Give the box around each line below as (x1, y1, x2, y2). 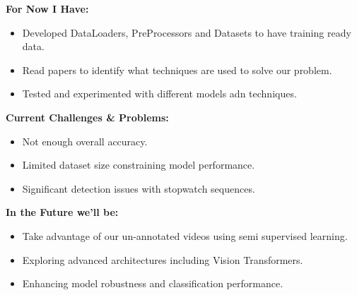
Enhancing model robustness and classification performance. (22, 276, 283, 291)
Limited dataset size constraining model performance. (22, 157, 255, 172)
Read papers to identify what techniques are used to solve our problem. (22, 62, 332, 77)
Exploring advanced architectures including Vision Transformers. (22, 252, 303, 267)
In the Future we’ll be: (6, 205, 119, 219)
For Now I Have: (6, 1, 89, 16)
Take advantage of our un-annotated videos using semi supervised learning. (22, 228, 348, 243)
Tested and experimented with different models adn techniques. (22, 86, 297, 101)
